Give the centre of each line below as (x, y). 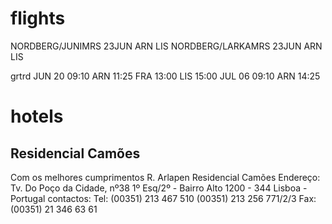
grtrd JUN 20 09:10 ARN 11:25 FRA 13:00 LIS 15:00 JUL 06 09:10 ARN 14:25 (165, 76)
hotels (37, 116)
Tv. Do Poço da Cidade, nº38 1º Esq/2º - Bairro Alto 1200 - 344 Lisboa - (159, 188)
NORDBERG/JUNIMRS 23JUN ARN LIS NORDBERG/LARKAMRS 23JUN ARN (166, 46)
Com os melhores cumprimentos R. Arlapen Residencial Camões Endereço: (165, 177)
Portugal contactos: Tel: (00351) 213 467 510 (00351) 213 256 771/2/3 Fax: (163, 198)
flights (38, 18)
